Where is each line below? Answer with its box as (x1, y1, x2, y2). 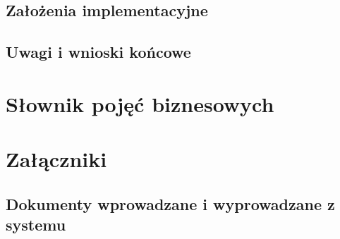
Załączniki (6, 145, 107, 173)
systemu (6, 214, 66, 235)
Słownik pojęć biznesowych (6, 89, 274, 118)
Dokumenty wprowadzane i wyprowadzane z (6, 192, 335, 214)
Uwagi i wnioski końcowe (6, 41, 191, 63)
